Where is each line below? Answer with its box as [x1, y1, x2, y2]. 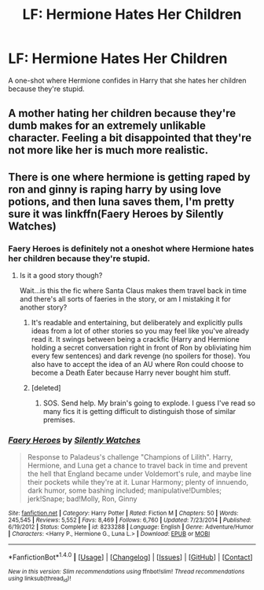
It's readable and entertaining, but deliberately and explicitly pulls [31, 318, 244, 328]
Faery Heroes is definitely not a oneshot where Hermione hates [8, 243, 255, 254]
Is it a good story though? [19, 271, 103, 280]
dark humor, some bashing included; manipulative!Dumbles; [27, 486, 222, 496]
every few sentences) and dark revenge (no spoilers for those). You [31, 351, 251, 361]
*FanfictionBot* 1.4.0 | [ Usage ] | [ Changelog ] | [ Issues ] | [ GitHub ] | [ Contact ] [8, 552, 253, 562]
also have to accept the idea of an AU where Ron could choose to [31, 360, 244, 369]
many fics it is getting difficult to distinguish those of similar [42, 407, 236, 416]
